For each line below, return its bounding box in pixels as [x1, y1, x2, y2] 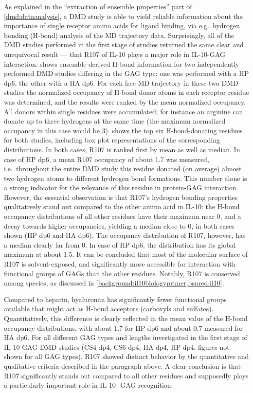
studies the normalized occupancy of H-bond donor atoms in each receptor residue [4, 87, 249, 97]
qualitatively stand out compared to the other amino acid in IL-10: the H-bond [4, 201, 240, 212]
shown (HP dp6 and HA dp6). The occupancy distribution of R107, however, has [4, 230, 246, 240]
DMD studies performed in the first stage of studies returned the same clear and [4, 39, 244, 50]
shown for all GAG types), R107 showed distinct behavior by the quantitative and [4, 351, 249, 361]
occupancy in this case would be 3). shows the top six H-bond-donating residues [4, 125, 243, 135]
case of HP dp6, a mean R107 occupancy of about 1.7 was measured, [4, 154, 209, 164]
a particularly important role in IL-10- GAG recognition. [4, 380, 173, 390]
